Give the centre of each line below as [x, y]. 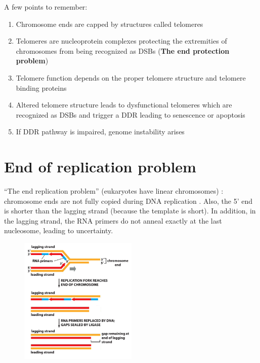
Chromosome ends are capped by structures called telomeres [110, 24]
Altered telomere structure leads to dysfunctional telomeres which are [124, 105]
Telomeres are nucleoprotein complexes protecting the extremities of [121, 41]
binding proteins [41, 87]
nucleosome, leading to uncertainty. [59, 230]
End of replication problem [100, 167]
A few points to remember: [46, 7]
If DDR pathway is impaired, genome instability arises [100, 132]
